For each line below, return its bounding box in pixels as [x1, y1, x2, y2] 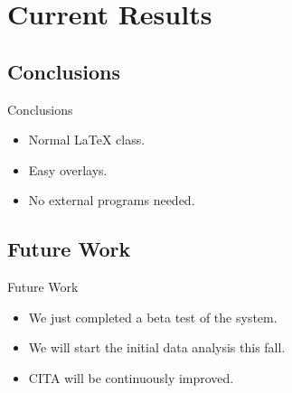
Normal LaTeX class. [28, 130, 146, 149]
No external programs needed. [28, 191, 195, 210]
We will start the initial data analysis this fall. [28, 338, 286, 357]
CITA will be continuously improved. [28, 368, 234, 387]
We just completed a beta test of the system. [28, 307, 278, 326]
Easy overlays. [28, 160, 108, 179]
